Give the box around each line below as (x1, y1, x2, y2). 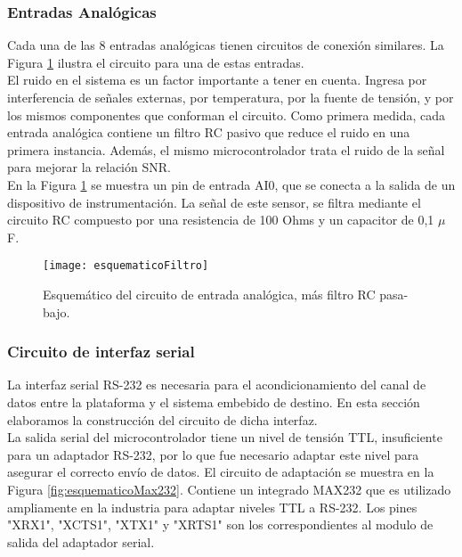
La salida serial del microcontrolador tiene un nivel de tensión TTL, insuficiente (7, 428, 442, 446)
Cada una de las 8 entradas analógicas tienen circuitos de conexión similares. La (7, 36, 444, 54)
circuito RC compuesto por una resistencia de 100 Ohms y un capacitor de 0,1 (7, 210, 434, 229)
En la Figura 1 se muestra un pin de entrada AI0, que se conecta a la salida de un (7, 175, 456, 193)
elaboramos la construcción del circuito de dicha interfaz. (7, 410, 318, 429)
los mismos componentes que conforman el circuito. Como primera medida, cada (7, 105, 445, 124)
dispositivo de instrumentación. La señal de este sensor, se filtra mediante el (7, 192, 421, 211)
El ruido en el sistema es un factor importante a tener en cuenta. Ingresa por (7, 70, 427, 89)
